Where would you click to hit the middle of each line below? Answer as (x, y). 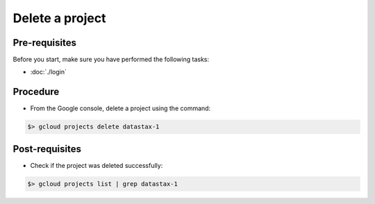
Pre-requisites (44, 43)
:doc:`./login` (49, 72)
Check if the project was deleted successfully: (97, 165)
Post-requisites (47, 149)
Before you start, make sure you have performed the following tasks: (111, 60)
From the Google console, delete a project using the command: (120, 108)
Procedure (36, 92)
